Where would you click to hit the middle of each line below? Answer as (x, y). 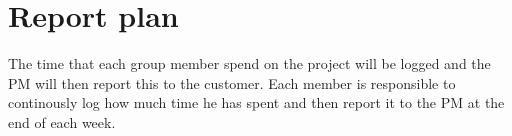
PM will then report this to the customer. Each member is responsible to (232, 82)
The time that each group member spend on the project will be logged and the (249, 63)
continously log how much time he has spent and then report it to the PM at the (256, 102)
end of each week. (62, 121)
